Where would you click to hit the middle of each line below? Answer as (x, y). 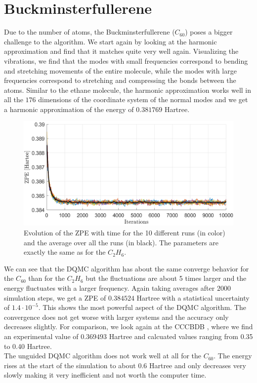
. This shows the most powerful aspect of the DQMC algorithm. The (142, 307)
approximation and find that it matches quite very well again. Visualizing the (121, 51)
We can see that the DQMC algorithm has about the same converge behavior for (127, 268)
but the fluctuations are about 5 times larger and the (166, 278)
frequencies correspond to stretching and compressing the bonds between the (120, 80)
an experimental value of (41, 336)
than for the (46, 278)
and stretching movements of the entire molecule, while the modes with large (120, 70)
